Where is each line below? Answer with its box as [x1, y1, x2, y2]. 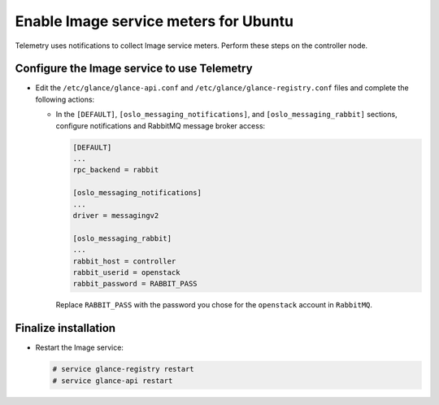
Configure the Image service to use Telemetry [15, 62, 253, 76]
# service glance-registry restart [52, 364, 194, 374]
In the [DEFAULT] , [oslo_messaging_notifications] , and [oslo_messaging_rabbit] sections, [55, 110, 398, 120]
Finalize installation [15, 321, 116, 335]
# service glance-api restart [52, 376, 173, 385]
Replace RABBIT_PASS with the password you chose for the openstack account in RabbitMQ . [55, 300, 373, 310]
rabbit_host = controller [72, 256, 176, 266]
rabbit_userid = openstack [72, 268, 180, 277]
